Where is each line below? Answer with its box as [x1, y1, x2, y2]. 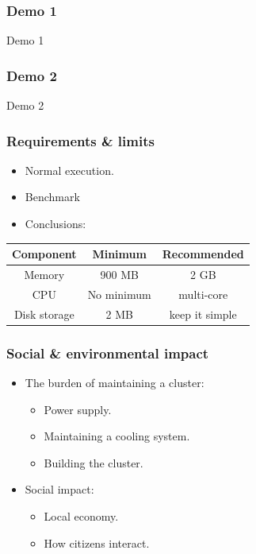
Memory [24, 265, 65, 282]
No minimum [87, 285, 151, 302]
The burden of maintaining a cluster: [25, 374, 204, 390]
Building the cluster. [44, 454, 143, 471]
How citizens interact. [44, 534, 150, 551]
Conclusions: [25, 215, 86, 232]
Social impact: [25, 481, 94, 498]
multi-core [178, 285, 228, 302]
